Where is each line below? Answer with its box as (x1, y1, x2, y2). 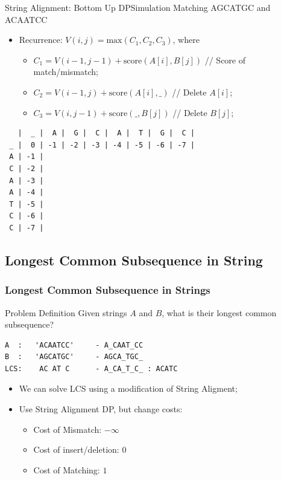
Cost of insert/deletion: (33, 443, 119, 456)
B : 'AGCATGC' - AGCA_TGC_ (5, 352, 144, 362)
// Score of (204, 53, 246, 66)
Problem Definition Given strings (5, 306, 127, 319)
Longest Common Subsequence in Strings (5, 282, 210, 297)
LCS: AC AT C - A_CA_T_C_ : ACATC (5, 364, 178, 373)
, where (172, 33, 200, 46)
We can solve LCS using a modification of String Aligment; (19, 382, 238, 395)
